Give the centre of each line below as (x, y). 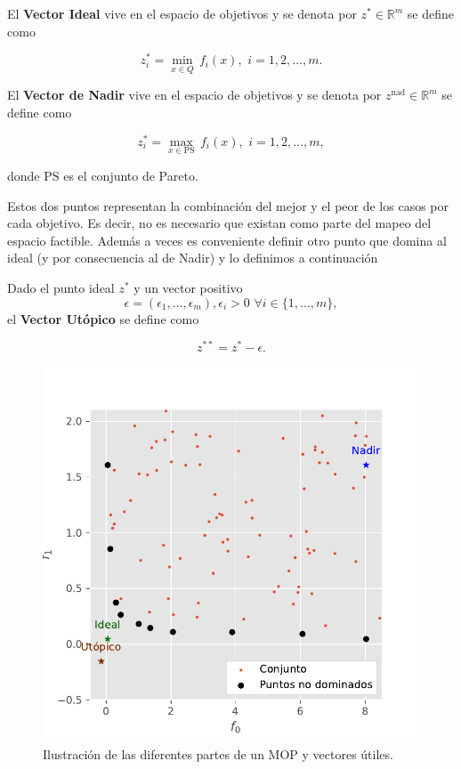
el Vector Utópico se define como (103, 318)
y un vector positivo (188, 287)
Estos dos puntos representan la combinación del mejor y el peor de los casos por (228, 205)
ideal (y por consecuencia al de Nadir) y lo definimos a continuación (193, 258)
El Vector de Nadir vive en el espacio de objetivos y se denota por (194, 95)
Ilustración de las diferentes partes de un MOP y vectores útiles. (218, 753)
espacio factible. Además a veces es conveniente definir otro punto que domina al (227, 240)
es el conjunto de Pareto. (131, 175)
